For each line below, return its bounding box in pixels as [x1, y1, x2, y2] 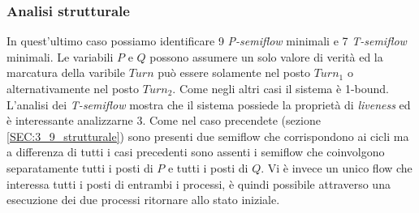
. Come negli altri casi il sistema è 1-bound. [172, 80, 389, 96]
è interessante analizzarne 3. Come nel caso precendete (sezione [6, 112, 321, 129]
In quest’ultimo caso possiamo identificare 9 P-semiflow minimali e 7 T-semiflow [6, 32, 407, 49]
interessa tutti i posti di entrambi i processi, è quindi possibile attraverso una [6, 175, 391, 192]
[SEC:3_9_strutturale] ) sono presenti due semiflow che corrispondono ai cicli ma [6, 127, 409, 144]
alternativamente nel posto [6, 80, 140, 96]
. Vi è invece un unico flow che [261, 159, 413, 176]
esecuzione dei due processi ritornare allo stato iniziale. [6, 191, 280, 208]
